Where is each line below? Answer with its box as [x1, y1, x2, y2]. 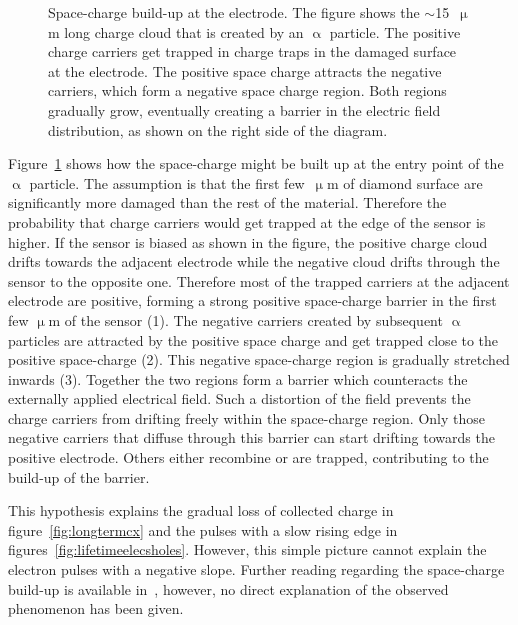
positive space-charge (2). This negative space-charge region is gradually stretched [8, 349, 510, 370]
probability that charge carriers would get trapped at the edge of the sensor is [8, 211, 486, 232]
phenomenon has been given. [8, 598, 184, 619]
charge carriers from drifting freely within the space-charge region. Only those [8, 407, 485, 428]
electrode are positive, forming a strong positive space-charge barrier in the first [8, 290, 497, 311]
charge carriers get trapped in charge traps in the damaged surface [48, 41, 457, 62]
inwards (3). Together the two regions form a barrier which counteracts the [8, 368, 468, 389]
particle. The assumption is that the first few [29, 172, 305, 193]
